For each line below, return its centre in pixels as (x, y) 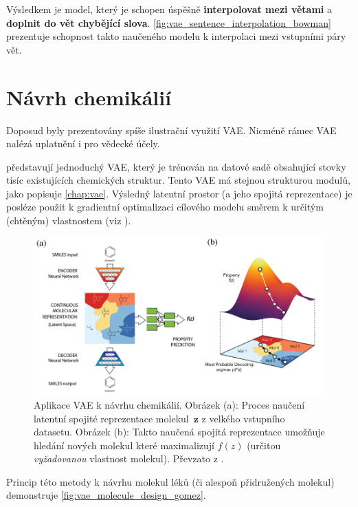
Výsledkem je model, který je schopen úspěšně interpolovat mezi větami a (169, 9)
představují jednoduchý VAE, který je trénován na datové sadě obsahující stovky (176, 166)
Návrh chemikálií (89, 97)
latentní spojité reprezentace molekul (111, 418)
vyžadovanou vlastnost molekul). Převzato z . (129, 459)
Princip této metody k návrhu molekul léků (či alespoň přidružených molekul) (170, 481)
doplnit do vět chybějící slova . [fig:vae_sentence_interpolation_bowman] (169, 22)
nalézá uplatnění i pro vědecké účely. (83, 143)
